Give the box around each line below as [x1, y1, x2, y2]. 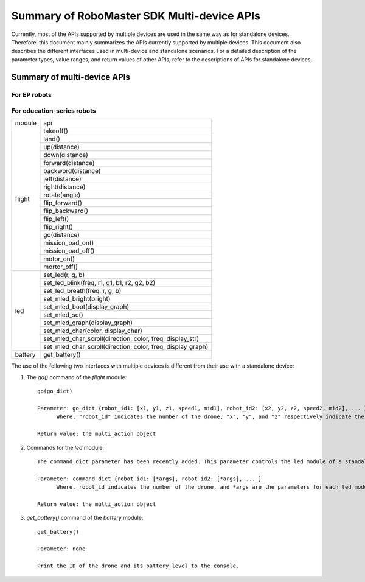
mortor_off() [43, 262, 78, 271]
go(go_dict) [37, 388, 73, 395]
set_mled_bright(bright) [43, 295, 111, 303]
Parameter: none [37, 545, 86, 552]
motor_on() [43, 254, 75, 263]
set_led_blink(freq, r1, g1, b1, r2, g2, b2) [43, 279, 156, 287]
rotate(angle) [43, 191, 81, 199]
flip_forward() [43, 198, 82, 207]
